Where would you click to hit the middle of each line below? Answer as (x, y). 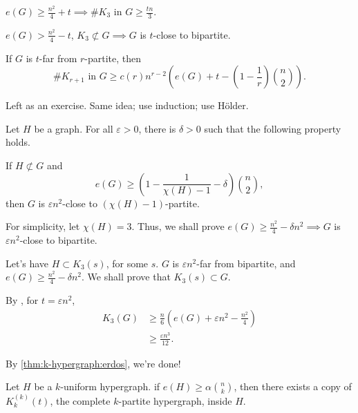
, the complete (80, 401)
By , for (22, 300)
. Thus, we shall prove (178, 226)
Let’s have (27, 263)
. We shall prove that (126, 277)
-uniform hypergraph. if (110, 386)
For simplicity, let (43, 226)
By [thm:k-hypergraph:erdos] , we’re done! (93, 363)
